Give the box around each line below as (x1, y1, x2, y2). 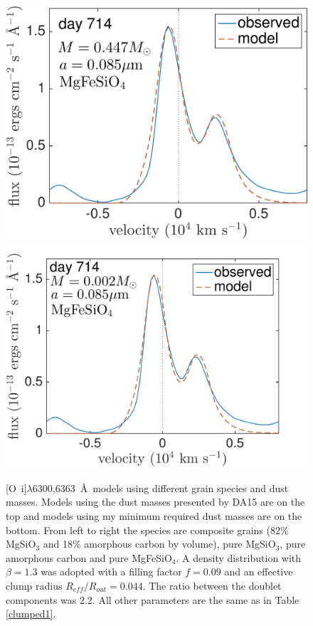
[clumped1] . (6, 606, 56, 621)
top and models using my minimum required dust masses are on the (6, 508, 302, 523)
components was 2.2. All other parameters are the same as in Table (6, 592, 299, 607)
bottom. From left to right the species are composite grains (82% (6, 522, 289, 537)
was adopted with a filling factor (41, 564, 182, 579)
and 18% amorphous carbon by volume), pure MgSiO (43, 536, 276, 551)
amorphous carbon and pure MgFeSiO (6, 550, 172, 565)
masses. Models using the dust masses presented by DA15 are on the (6, 494, 305, 509)
